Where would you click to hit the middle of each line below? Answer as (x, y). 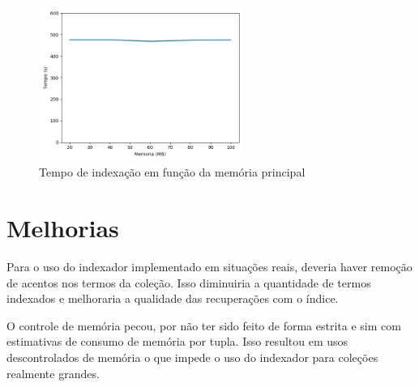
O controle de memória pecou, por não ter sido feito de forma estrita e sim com (204, 325)
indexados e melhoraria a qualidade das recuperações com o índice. (173, 298)
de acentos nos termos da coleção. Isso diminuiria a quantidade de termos (189, 282)
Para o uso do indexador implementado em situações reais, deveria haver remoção (209, 267)
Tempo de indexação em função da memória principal (172, 172)
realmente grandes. (53, 373)
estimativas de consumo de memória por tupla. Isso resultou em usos (177, 341)
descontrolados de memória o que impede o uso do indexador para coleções (192, 357)
